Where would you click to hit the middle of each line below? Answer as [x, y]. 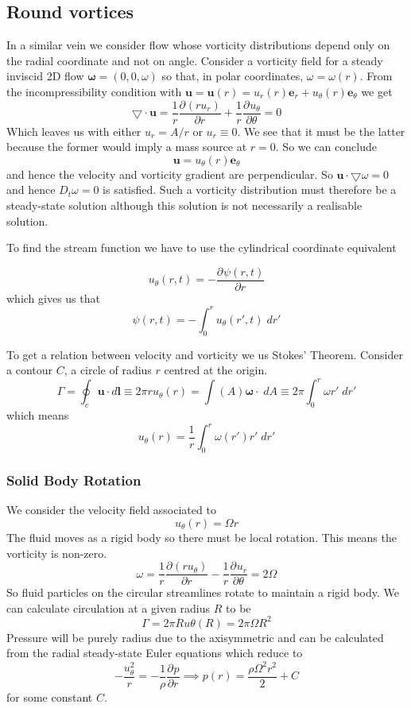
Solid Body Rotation [74, 480]
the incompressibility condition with [94, 91]
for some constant [50, 696]
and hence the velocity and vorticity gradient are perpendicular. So [170, 174]
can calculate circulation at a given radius [109, 607]
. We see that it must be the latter [321, 131]
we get [377, 91]
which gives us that [53, 298]
